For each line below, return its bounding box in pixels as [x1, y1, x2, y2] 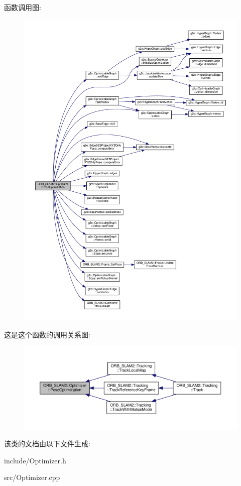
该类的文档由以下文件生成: [4, 438, 90, 449]
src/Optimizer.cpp [4, 472, 60, 482]
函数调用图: [4, 2, 41, 12]
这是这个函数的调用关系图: [4, 329, 90, 339]
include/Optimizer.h [4, 455, 66, 465]
